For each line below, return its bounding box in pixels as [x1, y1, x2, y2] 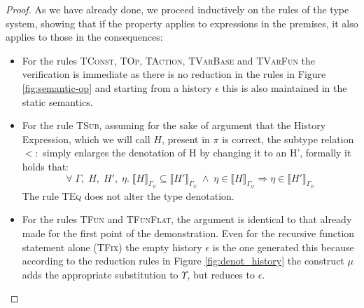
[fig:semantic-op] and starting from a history [22, 80, 212, 95]
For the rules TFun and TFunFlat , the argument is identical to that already [22, 212, 352, 227]
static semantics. [22, 94, 93, 109]
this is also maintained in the [222, 80, 347, 95]
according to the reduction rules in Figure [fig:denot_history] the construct [22, 253, 344, 268]
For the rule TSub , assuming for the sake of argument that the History [22, 118, 326, 133]
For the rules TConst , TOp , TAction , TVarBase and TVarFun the [22, 53, 316, 67]
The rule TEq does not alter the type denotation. [22, 188, 234, 203]
